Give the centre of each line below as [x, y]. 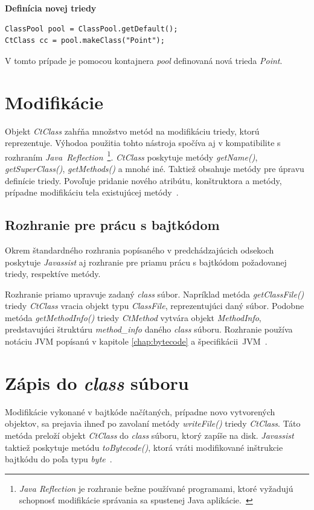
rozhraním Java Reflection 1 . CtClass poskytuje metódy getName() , [131, 156]
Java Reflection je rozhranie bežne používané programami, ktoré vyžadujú [156, 488]
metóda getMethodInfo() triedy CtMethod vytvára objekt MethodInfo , [133, 317]
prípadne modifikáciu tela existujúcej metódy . [92, 192]
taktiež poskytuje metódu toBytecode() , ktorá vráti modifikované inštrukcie [144, 447]
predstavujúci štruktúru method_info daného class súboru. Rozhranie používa [149, 329]
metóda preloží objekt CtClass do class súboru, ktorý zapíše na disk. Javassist [149, 435]
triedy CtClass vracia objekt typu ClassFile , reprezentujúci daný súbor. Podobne [155, 306]
